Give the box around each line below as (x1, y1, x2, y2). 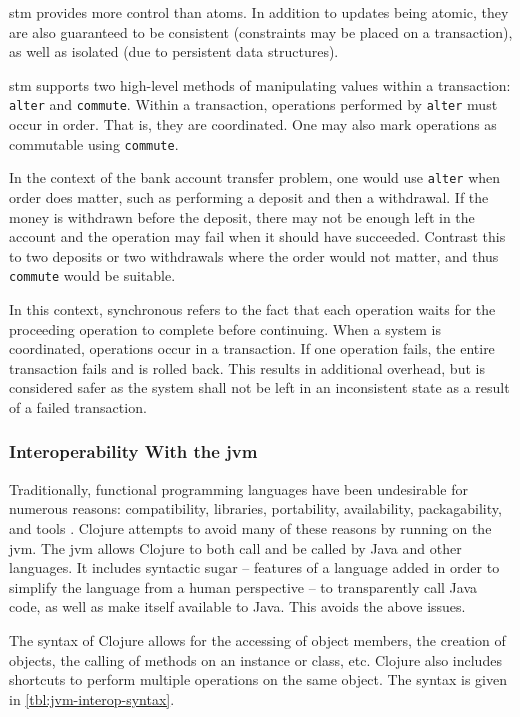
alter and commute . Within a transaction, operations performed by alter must (9, 94, 498, 115)
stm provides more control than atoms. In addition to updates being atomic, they (9, 2, 509, 22)
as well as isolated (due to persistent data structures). (9, 41, 339, 62)
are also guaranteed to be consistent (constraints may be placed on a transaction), (9, 21, 513, 42)
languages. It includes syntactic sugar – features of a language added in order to (9, 557, 500, 578)
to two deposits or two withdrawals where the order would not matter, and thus (9, 245, 499, 266)
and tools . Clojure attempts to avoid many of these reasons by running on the (9, 517, 492, 538)
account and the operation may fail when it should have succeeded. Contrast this (9, 226, 506, 247)
